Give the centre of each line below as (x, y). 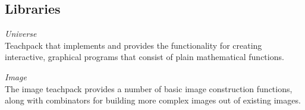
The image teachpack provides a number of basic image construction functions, (149, 88)
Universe (21, 34)
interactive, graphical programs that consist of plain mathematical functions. (144, 57)
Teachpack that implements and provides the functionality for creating (133, 45)
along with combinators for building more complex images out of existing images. (153, 100)
